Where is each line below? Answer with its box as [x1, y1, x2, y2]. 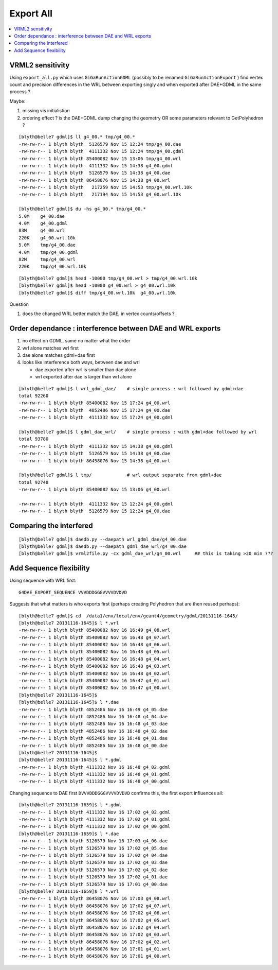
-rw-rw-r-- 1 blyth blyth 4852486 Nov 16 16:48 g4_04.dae [18, 714, 168, 719]
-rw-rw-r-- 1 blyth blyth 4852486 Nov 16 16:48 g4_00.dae [18, 742, 168, 749]
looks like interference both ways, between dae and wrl [22, 359, 140, 366]
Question [9, 301, 29, 307]
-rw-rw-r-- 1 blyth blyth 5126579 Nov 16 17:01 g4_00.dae [18, 881, 168, 887]
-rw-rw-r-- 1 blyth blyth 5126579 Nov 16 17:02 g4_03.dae [18, 860, 168, 865]
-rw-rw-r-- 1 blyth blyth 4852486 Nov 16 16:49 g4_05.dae [18, 706, 168, 713]
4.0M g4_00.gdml [18, 220, 68, 227]
